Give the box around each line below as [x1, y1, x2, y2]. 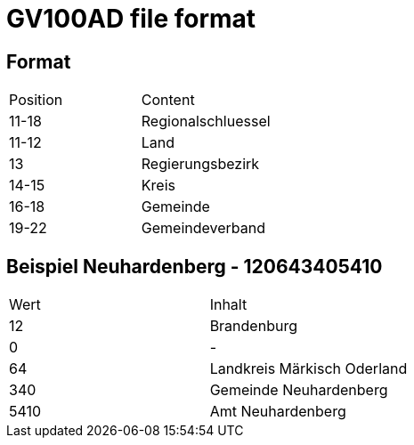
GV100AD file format [6, 4, 256, 34]
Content [141, 91, 195, 109]
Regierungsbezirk [141, 155, 260, 174]
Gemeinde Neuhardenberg [209, 381, 388, 400]
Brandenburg [209, 317, 297, 336]
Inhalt [209, 295, 248, 314]
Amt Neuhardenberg [209, 402, 346, 421]
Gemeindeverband [141, 219, 266, 238]
